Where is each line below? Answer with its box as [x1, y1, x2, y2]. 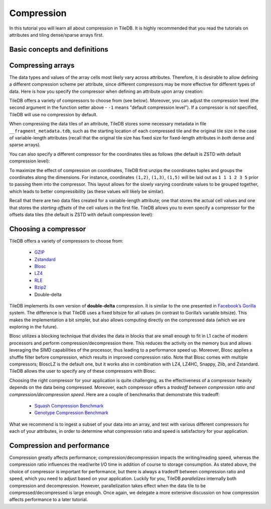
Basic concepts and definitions [9, 45, 108, 54]
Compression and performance [9, 441, 110, 450]
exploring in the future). [9, 324, 58, 330]
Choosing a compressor [9, 225, 86, 233]
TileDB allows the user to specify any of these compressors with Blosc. [9, 368, 157, 374]
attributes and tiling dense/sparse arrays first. [9, 32, 104, 38]
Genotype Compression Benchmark [34, 410, 109, 416]
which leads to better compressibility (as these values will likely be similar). [9, 188, 165, 194]
